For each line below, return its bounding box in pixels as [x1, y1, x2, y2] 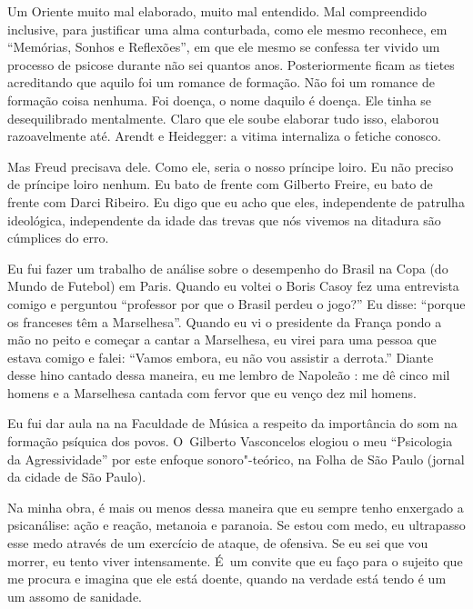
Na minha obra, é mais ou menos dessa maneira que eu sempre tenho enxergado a [7, 497, 464, 516]
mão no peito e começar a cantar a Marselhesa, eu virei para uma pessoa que [7, 330, 437, 349]
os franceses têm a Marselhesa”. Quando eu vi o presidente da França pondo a [7, 312, 442, 331]
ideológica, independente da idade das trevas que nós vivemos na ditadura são [7, 210, 441, 229]
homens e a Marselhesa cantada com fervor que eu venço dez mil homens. [7, 383, 417, 402]
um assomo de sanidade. [7, 586, 142, 605]
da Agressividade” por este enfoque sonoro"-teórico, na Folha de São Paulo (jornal [7, 449, 465, 468]
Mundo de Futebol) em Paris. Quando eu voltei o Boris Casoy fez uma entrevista [7, 276, 459, 295]
